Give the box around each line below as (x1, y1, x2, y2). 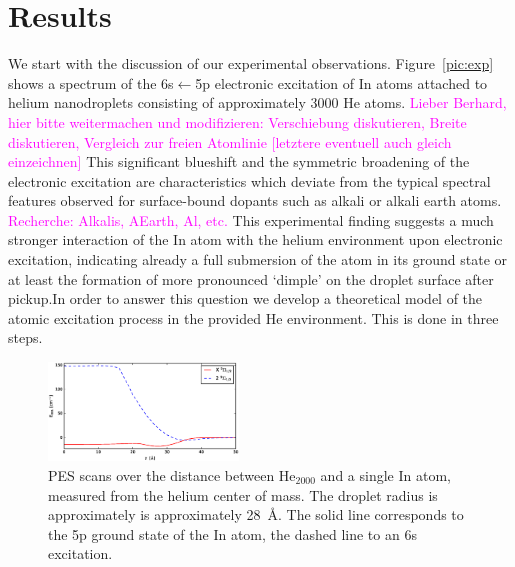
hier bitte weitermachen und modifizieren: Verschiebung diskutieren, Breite (8, 111, 467, 132)
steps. (8, 327, 43, 348)
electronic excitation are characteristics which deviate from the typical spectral (8, 170, 491, 191)
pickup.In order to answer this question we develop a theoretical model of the (8, 288, 483, 309)
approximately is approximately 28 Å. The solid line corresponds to (48, 504, 464, 525)
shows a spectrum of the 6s (8, 72, 174, 93)
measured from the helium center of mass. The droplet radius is (48, 484, 438, 505)
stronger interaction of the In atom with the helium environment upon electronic (8, 229, 503, 250)
